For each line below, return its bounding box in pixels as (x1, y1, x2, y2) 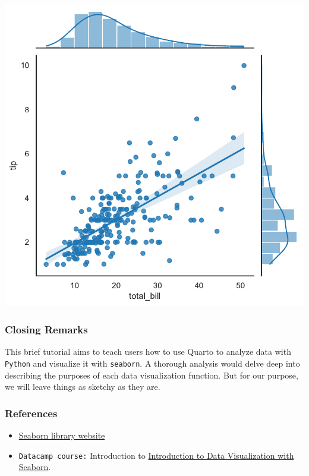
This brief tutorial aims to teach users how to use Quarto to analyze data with (5, 345, 291, 358)
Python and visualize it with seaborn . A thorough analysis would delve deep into (5, 357, 300, 369)
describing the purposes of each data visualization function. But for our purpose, (5, 368, 298, 381)
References (5, 405, 58, 420)
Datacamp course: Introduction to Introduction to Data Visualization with (18, 449, 294, 461)
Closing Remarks (5, 321, 88, 336)
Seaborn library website (18, 428, 105, 441)
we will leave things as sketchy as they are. (5, 380, 160, 393)
